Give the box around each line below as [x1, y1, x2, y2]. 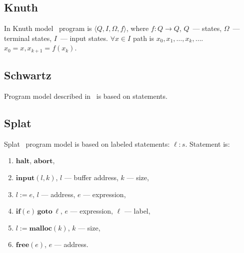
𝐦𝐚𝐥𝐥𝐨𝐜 [29, 225, 52, 232]
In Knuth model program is [4, 23, 92, 33]
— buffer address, [64, 172, 118, 183]
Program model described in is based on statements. [4, 91, 167, 101]
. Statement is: [185, 138, 230, 149]
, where [126, 23, 149, 33]
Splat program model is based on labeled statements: [4, 138, 170, 149]
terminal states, [4, 32, 52, 43]
